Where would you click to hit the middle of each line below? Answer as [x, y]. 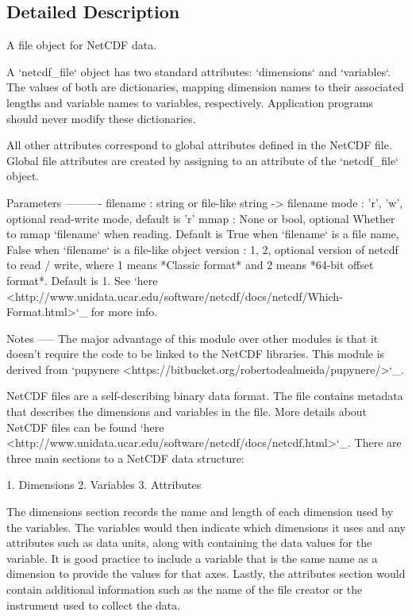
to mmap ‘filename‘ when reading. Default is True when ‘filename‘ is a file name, [203, 234]
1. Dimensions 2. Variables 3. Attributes [104, 485]
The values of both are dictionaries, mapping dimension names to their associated [205, 87]
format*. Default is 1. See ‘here [82, 280]
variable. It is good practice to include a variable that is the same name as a [192, 558]
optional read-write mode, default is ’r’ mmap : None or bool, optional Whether [201, 218]
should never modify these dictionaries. [101, 118]
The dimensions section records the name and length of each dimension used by [200, 512]
